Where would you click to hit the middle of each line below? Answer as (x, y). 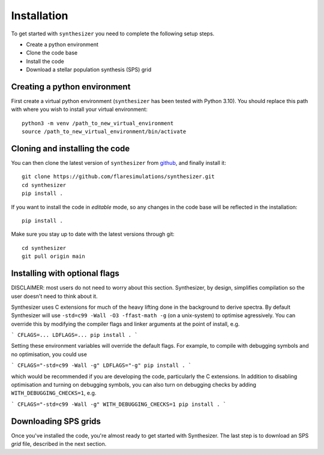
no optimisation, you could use (49, 354)
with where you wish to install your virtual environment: (79, 109)
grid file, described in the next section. (59, 444)
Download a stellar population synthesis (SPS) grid (89, 70)
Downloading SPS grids (56, 421)
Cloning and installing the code (70, 149)
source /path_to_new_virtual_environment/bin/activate (104, 132)
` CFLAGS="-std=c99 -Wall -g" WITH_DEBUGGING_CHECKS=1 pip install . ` (119, 404)
